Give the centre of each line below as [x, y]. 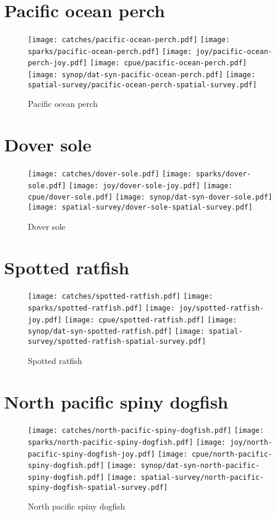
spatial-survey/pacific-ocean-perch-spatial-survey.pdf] [142, 85]
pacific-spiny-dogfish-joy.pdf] [92, 454]
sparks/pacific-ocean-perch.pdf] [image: [110, 51]
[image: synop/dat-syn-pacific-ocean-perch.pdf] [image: [142, 75]
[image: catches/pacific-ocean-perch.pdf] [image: [129, 40]
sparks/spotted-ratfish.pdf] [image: [102, 308]
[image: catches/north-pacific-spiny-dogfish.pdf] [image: [146, 431]
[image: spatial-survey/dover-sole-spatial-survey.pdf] [140, 208]
